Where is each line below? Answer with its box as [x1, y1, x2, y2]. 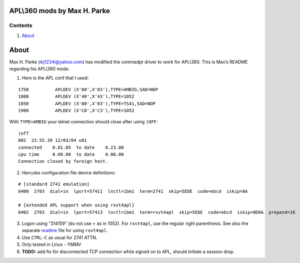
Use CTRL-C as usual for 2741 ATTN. [22, 234, 98, 240]
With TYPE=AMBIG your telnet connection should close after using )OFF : [9, 119, 158, 125]
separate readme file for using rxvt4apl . [22, 227, 108, 233]
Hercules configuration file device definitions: [22, 169, 116, 175]
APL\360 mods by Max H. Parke [9, 7, 110, 15]
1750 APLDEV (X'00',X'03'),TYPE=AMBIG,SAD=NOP [18, 87, 158, 92]
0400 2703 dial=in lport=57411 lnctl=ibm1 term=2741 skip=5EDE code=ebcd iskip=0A [18, 188, 248, 194]
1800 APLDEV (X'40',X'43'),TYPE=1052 [18, 94, 135, 100]
